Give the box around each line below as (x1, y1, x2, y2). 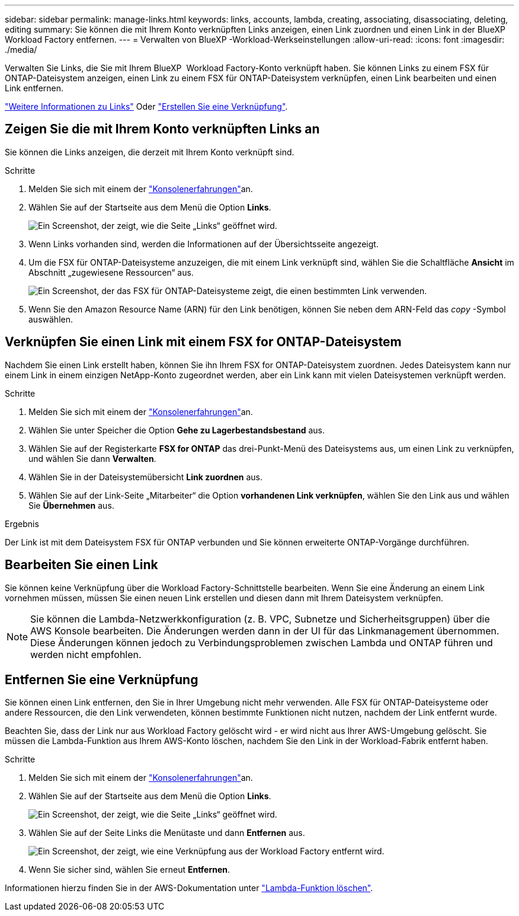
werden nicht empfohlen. (30, 648, 142, 660)
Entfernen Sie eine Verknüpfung (5, 672, 198, 687)
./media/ (5, 44, 37, 55)
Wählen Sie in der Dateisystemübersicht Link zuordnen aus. (28, 471, 262, 482)
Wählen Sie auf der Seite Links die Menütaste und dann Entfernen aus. (28, 828, 305, 838)
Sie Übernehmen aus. (28, 500, 114, 510)
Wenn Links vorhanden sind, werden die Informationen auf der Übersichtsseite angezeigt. (28, 238, 379, 249)
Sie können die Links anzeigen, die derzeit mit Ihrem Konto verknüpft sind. (5, 146, 294, 157)
